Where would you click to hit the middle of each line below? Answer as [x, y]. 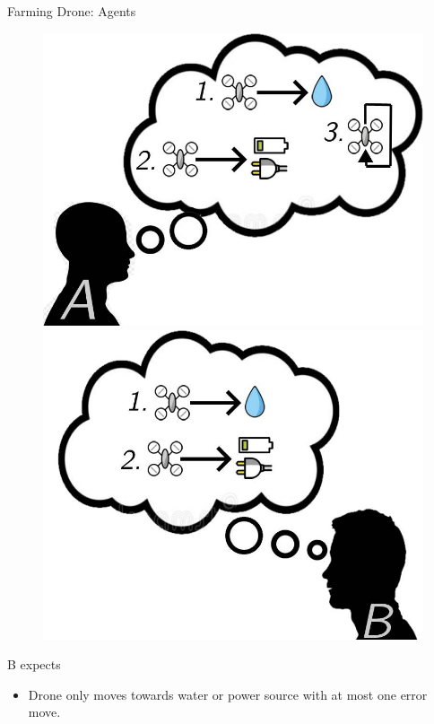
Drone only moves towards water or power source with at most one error [228, 694]
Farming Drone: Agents [72, 11]
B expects [34, 664]
